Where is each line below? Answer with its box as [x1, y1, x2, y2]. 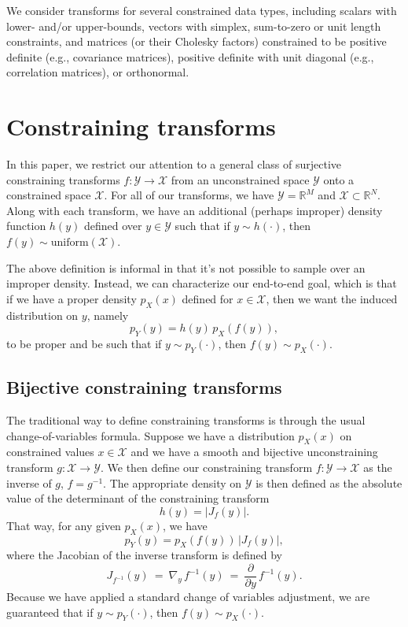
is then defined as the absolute [255, 474, 402, 491]
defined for [182, 290, 233, 306]
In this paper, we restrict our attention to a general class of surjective [6, 156, 342, 173]
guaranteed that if [6, 603, 94, 620]
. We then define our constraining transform [100, 459, 313, 476]
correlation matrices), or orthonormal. [6, 64, 189, 80]
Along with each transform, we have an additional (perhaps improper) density [6, 202, 383, 218]
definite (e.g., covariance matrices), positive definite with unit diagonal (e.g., [6, 48, 374, 65]
